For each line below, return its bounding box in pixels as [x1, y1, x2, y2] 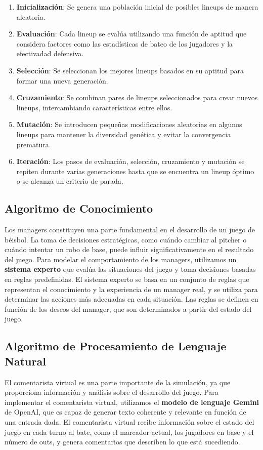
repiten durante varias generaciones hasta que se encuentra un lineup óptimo [16, 166, 254, 176]
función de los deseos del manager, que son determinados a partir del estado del [5, 303, 252, 314]
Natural [5, 353, 46, 369]
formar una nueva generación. [16, 75, 108, 86]
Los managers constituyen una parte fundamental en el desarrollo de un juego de [5, 224, 255, 235]
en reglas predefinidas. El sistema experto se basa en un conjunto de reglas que [5, 274, 249, 284]
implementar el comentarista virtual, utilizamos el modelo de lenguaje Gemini [5, 396, 259, 407]
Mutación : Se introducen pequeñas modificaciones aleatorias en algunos [16, 119, 242, 130]
